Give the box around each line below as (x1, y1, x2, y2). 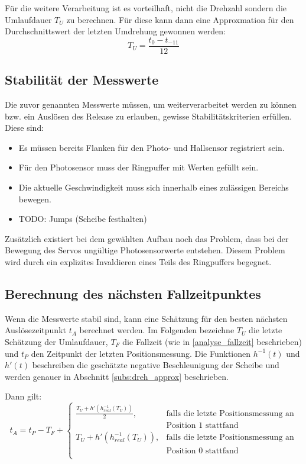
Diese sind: (5, 121, 44, 134)
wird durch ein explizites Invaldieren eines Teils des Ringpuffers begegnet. (5, 255, 272, 268)
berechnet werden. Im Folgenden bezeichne (79, 324, 235, 336)
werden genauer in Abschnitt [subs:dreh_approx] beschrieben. (5, 370, 229, 382)
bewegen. (18, 192, 52, 205)
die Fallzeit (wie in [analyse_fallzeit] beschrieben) (122, 335, 302, 347)
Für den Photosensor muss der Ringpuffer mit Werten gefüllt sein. (18, 161, 259, 173)
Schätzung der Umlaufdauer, (5, 335, 108, 347)
